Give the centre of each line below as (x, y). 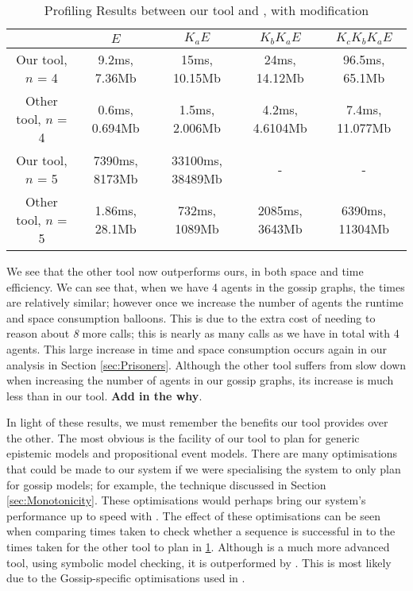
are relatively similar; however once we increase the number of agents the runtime (205, 302)
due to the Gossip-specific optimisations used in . (126, 578)
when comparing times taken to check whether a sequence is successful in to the (201, 531)
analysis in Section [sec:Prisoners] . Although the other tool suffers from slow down (206, 364)
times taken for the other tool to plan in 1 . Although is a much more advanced (198, 547)
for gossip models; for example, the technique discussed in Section (166, 484)
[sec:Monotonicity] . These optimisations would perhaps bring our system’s (186, 500)
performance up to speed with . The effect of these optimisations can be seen (193, 515)
